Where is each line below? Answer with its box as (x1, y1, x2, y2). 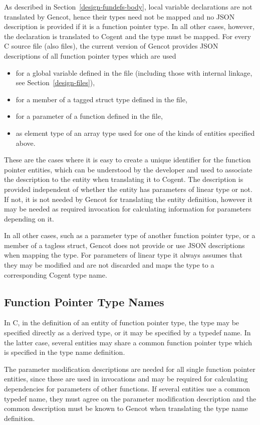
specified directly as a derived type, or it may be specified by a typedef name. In (4, 327, 251, 338)
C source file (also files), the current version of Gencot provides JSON (4, 41, 218, 51)
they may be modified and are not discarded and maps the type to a (4, 260, 214, 270)
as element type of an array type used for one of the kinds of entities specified (16, 127, 255, 138)
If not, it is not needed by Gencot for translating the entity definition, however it (4, 193, 252, 204)
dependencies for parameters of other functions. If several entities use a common (4, 383, 250, 394)
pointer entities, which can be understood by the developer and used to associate (4, 164, 252, 174)
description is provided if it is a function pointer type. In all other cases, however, (4, 21, 254, 32)
